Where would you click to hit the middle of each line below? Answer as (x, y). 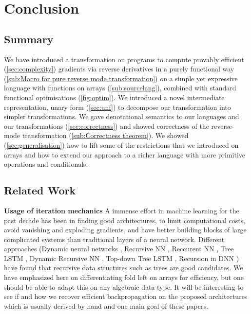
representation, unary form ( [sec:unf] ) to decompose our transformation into (117, 107)
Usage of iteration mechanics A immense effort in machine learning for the (122, 210)
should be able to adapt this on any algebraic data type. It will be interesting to (124, 287)
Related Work (40, 190)
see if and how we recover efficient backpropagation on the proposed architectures (126, 296)
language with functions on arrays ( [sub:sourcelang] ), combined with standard (120, 88)
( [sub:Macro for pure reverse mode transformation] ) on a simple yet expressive (121, 78)
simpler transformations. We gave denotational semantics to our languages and (122, 116)
